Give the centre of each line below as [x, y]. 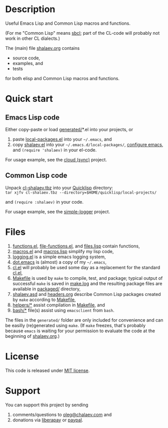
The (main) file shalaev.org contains [42, 48]
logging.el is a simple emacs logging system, [59, 257]
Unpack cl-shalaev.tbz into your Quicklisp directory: [59, 188]
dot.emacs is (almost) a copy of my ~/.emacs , [60, 262]
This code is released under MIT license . [47, 370]
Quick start [29, 99]
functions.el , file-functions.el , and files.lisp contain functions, [76, 246]
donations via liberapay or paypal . [48, 420]
